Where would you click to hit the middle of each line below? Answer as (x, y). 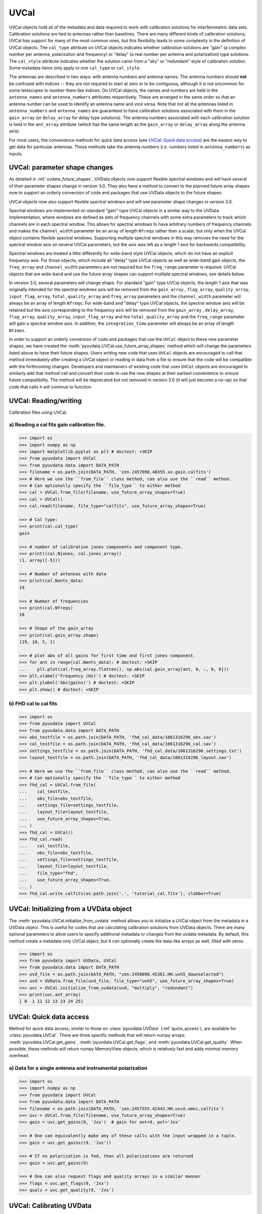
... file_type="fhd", (49, 873)
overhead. (19, 1056)
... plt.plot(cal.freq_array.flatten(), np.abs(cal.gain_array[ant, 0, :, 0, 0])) (124, 669)
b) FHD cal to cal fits (33, 704)
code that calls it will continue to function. (51, 387)
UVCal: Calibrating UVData (50, 1206)
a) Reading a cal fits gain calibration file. (57, 425)
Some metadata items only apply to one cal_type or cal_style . (75, 67)
